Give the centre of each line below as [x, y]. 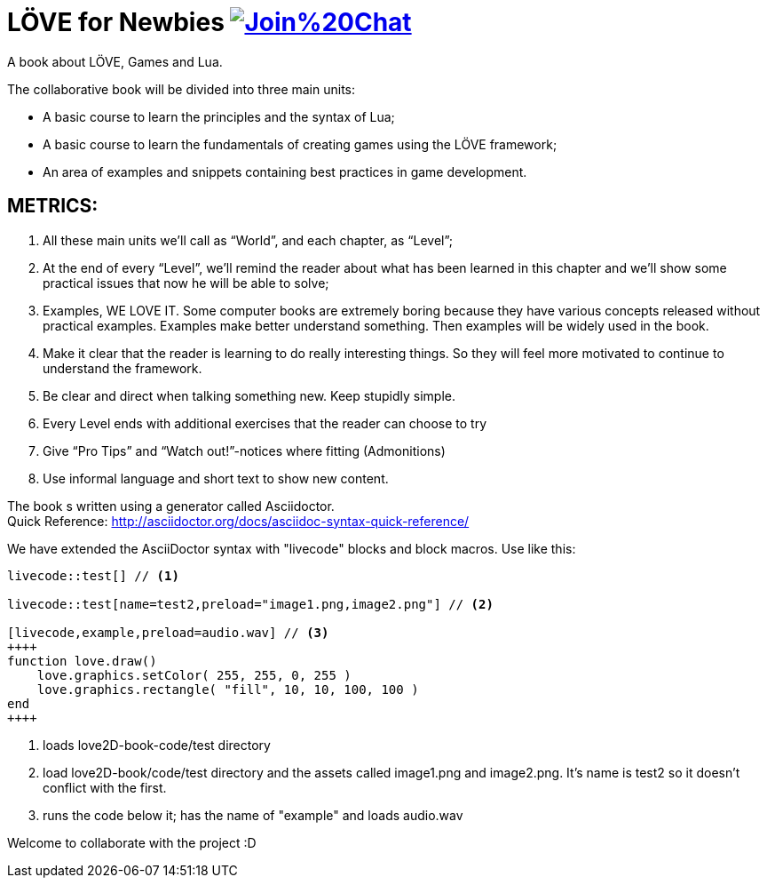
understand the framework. [123, 368]
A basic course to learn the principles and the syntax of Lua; [219, 116]
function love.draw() [82, 661]
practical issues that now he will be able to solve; [186, 283]
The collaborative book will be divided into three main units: [182, 89]
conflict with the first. [105, 787]
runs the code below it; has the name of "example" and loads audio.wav [253, 815]
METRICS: [53, 206]
